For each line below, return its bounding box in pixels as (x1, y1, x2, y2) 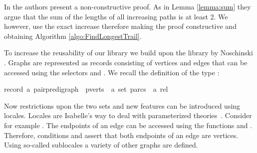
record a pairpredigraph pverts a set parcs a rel (4, 84, 168, 94)
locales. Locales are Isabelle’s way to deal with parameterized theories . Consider (4, 110, 252, 121)
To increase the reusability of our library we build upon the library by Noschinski (4, 47, 253, 58)
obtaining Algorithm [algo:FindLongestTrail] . (4, 30, 142, 41)
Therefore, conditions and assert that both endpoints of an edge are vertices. (4, 130, 239, 140)
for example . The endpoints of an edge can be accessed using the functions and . (4, 120, 253, 130)
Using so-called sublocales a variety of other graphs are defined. (4, 140, 198, 150)
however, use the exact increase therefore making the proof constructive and (4, 21, 237, 31)
